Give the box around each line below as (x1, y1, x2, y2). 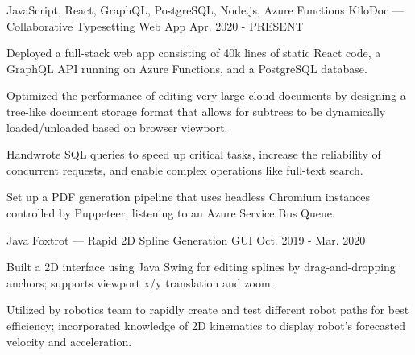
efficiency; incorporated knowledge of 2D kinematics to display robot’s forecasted (6, 316, 405, 333)
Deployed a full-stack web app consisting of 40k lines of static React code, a (6, 44, 381, 61)
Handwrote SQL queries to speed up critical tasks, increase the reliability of (6, 146, 381, 163)
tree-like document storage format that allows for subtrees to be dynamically (6, 102, 386, 119)
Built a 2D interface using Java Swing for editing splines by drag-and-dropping (6, 258, 396, 275)
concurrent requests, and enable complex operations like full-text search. (6, 161, 363, 178)
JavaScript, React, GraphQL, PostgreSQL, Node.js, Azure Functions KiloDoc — (6, 2, 405, 18)
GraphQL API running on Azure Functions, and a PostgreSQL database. (6, 60, 367, 76)
